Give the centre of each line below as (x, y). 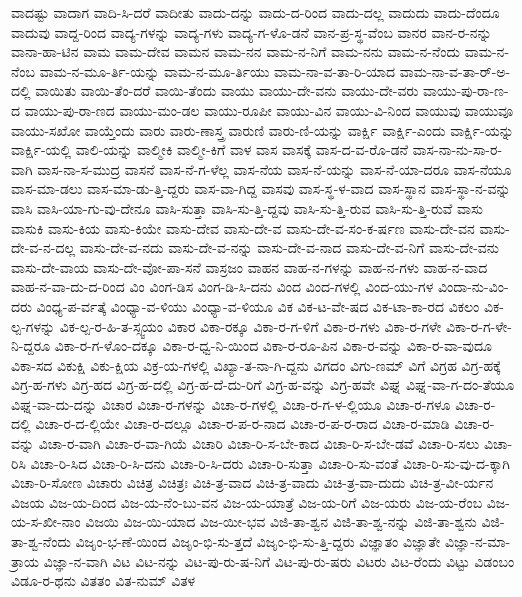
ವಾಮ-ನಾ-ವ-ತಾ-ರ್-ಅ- (455, 70)
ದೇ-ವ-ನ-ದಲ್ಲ (43, 247)
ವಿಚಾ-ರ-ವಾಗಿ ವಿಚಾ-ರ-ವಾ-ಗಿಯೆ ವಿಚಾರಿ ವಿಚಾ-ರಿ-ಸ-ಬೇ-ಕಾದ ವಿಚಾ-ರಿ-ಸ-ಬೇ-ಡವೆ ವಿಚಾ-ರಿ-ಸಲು (259, 443)
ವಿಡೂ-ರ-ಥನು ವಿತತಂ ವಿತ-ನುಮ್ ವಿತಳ (103, 580)
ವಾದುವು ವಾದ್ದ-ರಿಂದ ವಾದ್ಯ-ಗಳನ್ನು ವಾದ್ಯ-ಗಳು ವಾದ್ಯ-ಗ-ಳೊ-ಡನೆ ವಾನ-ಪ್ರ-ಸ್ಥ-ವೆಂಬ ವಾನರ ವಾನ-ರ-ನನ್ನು (251, 31)
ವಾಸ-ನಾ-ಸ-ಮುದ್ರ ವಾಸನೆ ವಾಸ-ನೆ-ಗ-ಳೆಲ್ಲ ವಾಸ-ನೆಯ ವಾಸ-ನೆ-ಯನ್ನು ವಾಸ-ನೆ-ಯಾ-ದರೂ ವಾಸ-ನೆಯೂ (274, 168)
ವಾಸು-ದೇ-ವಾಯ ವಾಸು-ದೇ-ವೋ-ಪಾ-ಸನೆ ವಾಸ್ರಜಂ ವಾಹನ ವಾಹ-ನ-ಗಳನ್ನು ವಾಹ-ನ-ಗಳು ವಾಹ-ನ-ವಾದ (249, 266)
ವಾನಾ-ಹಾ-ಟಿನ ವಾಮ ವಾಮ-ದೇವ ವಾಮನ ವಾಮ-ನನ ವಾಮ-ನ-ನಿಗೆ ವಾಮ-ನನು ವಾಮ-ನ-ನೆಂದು (236, 51)
